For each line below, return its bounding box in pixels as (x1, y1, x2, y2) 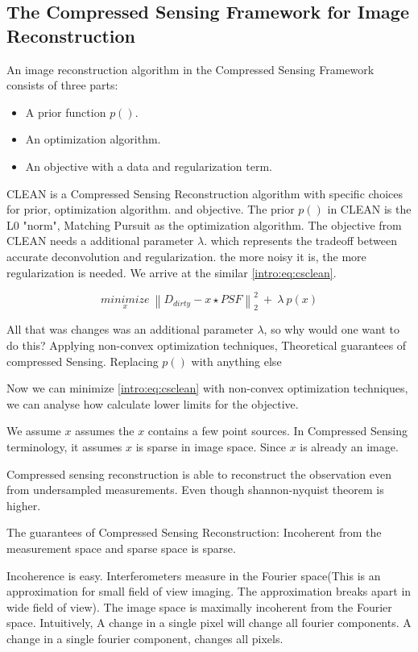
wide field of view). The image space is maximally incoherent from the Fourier (6, 598, 392, 615)
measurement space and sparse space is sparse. (6, 539, 236, 556)
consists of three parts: (6, 77, 118, 93)
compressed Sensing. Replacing (6, 352, 159, 369)
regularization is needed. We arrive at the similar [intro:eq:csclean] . (6, 264, 337, 280)
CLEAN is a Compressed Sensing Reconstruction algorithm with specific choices (6, 185, 403, 201)
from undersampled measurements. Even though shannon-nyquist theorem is (6, 481, 384, 498)
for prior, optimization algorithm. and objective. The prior (6, 201, 295, 218)
